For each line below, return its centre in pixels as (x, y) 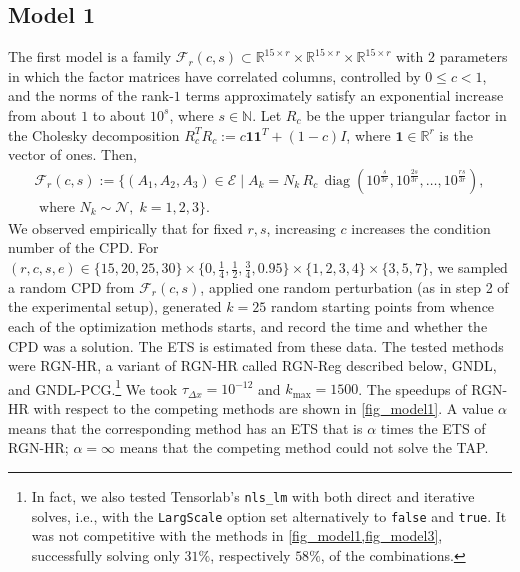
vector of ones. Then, (72, 154)
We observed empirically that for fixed (125, 227)
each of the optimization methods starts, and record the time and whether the (248, 326)
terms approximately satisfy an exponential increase (344, 95)
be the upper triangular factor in (406, 114)
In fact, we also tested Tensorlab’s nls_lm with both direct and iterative (253, 495)
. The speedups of (412, 388)
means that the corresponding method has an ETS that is (185, 427)
